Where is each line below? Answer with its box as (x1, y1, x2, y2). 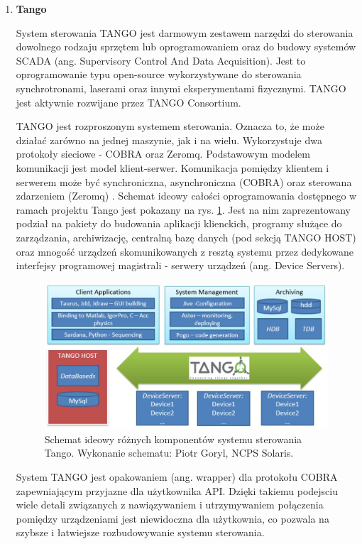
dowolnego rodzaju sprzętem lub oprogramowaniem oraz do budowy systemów (16, 39, 356, 54)
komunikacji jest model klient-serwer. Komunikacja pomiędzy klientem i (16, 160, 329, 175)
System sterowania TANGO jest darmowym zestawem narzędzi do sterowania (16, 25, 353, 40)
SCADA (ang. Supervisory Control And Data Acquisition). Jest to (16, 53, 306, 67)
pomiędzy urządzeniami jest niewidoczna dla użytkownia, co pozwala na (16, 511, 329, 526)
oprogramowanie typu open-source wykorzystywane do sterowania (16, 67, 302, 82)
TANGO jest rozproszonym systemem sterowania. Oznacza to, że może (16, 119, 324, 134)
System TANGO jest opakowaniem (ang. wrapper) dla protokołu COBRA (16, 469, 338, 484)
